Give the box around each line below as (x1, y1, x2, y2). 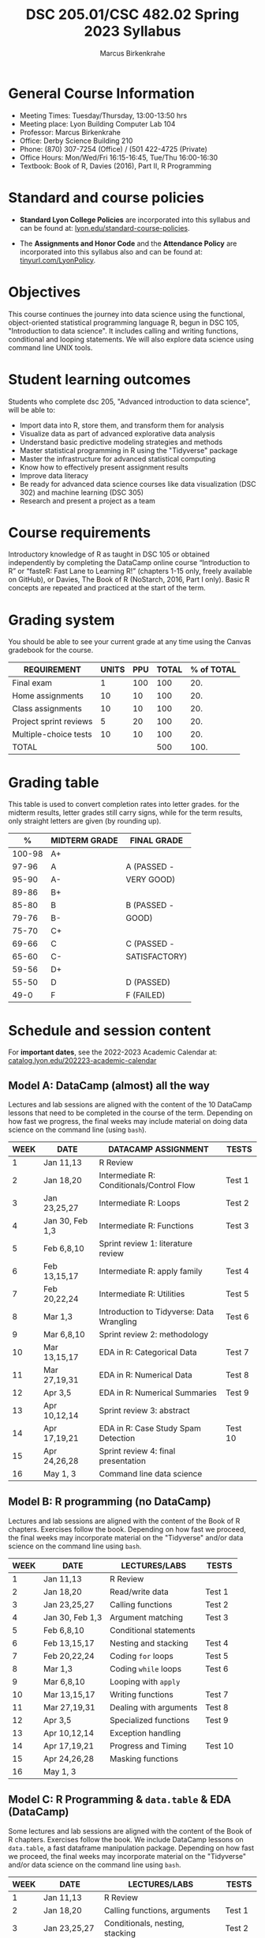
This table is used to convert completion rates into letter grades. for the (8, 800, 240, 809)
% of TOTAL (190, 664, 237, 675)
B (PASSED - (125, 899, 175, 911)
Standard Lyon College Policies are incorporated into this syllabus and (19, 215, 251, 224)
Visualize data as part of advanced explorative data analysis (19, 428, 215, 438)
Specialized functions (110, 1714, 190, 1725)
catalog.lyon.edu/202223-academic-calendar (8, 1056, 157, 1065)
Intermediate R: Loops (99, 1197, 181, 1208)
